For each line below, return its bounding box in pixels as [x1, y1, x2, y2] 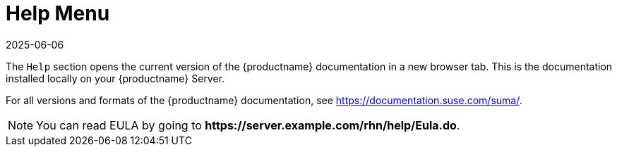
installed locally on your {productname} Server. [6, 72, 225, 84]
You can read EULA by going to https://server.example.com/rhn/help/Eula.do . [36, 118, 460, 132]
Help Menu [6, 1, 110, 25]
